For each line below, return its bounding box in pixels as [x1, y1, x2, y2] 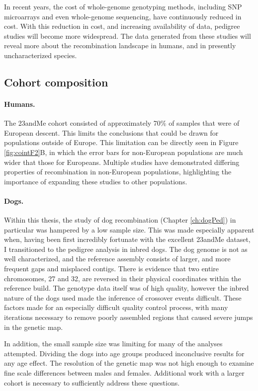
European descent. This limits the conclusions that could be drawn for [4, 127, 219, 138]
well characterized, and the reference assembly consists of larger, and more [4, 253, 231, 264]
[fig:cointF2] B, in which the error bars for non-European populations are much [4, 147, 243, 157]
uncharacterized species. [4, 50, 77, 60]
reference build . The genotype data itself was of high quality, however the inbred [4, 283, 249, 293]
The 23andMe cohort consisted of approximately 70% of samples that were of [4, 118, 240, 128]
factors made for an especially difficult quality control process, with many [4, 302, 228, 313]
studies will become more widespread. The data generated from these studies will [4, 30, 251, 41]
